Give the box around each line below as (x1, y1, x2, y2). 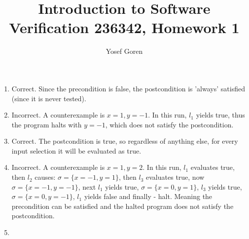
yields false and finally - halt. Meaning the (84, 191, 213, 201)
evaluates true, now (146, 172, 205, 182)
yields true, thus (196, 110, 245, 120)
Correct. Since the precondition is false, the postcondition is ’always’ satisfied (11, 83, 245, 93)
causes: (35, 172, 56, 182)
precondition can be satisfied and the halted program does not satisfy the (11, 200, 234, 211)
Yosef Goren (106, 46, 143, 56)
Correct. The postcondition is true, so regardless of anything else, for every (11, 136, 238, 146)
